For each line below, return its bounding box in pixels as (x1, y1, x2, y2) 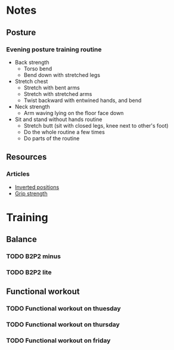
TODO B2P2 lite (6, 268, 52, 276)
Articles (6, 170, 30, 178)
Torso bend (23, 65, 52, 72)
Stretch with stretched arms (23, 90, 92, 97)
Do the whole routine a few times (23, 128, 105, 135)
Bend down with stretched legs (23, 71, 100, 78)
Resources (6, 152, 47, 162)
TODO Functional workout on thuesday (6, 305, 121, 313)
